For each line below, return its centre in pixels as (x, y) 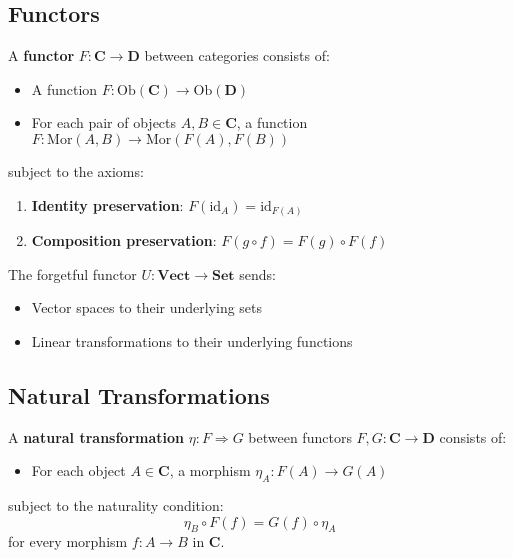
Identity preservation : (107, 204)
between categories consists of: (237, 55)
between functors (300, 436)
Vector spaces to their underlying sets (147, 307)
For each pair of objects (104, 122)
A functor (41, 55)
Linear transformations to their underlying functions (192, 340)
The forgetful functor (72, 273)
